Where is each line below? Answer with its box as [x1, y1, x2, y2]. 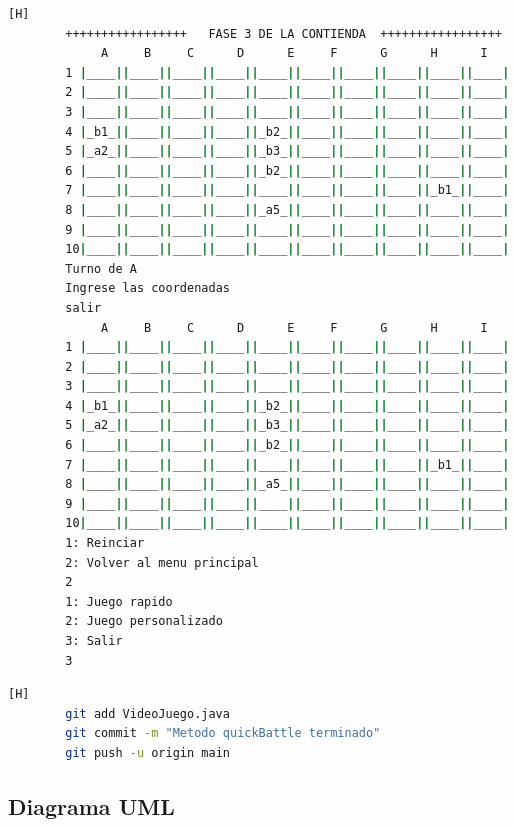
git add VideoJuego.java [65, 706, 230, 721]
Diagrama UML [8, 790, 175, 821]
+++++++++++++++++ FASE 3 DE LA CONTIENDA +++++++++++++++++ [65, 26, 502, 41]
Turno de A [65, 261, 137, 276]
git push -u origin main [65, 745, 230, 760]
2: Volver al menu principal [65, 555, 259, 570]
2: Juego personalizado [65, 614, 223, 629]
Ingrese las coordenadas [65, 281, 230, 296]
